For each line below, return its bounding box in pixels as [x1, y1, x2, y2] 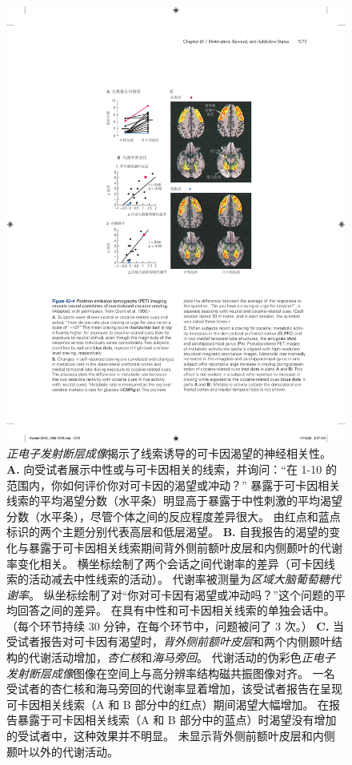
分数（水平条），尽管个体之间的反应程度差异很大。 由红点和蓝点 [6, 507, 341, 524]
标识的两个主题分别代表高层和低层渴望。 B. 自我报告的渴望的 [6, 523, 330, 540]
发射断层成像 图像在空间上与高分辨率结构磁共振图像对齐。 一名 [6, 664, 335, 681]
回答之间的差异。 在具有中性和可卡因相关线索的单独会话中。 [17, 602, 335, 619]
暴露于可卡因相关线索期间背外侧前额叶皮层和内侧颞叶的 [28, 539, 320, 555]
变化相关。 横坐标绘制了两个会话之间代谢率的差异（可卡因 [17, 555, 324, 571]
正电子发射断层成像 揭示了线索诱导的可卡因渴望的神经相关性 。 [6, 445, 331, 462]
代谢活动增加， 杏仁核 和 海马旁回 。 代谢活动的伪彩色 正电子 [28, 649, 335, 666]
